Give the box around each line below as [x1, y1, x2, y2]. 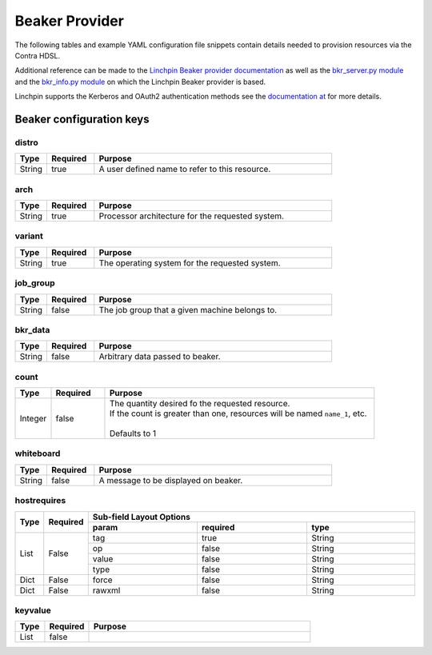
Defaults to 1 [109, 428, 157, 439]
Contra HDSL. [14, 50, 60, 60]
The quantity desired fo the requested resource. [109, 398, 290, 409]
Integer [19, 413, 47, 424]
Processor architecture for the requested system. [98, 210, 284, 222]
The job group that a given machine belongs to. [98, 304, 278, 315]
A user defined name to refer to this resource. [98, 164, 271, 175]
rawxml [92, 585, 121, 596]
